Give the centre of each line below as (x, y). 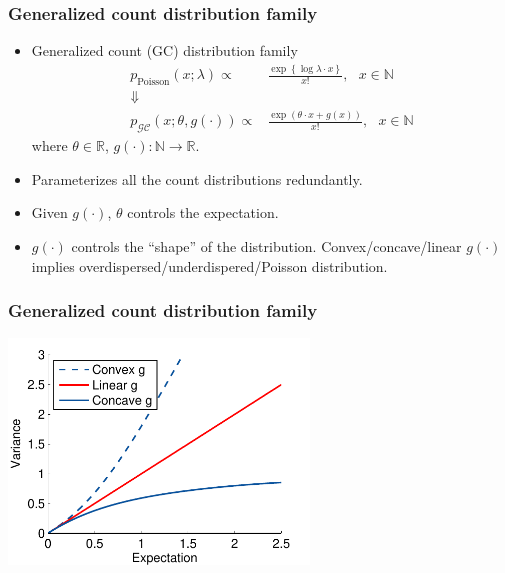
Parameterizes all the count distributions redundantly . (197, 178)
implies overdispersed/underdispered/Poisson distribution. (209, 265)
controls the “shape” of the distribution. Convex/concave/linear (266, 245)
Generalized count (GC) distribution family (164, 50)
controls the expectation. (203, 212)
